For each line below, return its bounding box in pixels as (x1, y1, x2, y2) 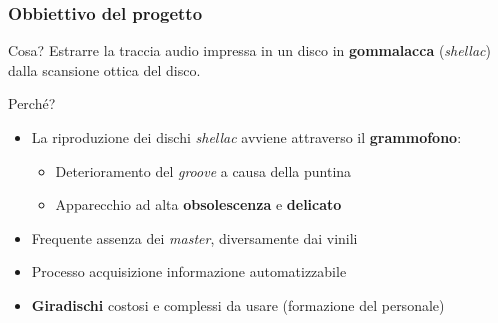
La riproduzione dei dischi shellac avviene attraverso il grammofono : (31, 127, 462, 147)
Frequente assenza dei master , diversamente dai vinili (31, 227, 358, 248)
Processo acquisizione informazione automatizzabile (31, 261, 347, 282)
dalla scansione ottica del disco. (8, 59, 201, 80)
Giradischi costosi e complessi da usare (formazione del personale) (31, 294, 445, 315)
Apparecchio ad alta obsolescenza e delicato (55, 194, 342, 215)
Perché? (8, 93, 56, 114)
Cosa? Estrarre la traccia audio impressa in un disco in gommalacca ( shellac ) (8, 40, 491, 61)
